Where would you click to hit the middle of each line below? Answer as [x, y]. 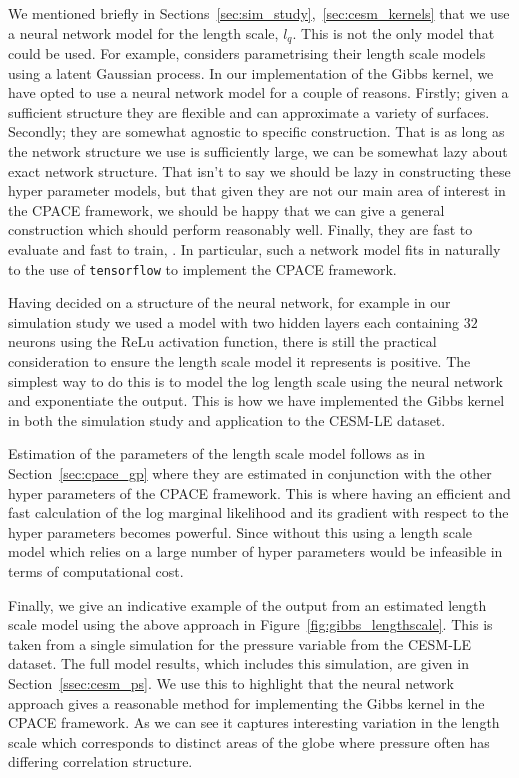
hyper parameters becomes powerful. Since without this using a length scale [240, 531]
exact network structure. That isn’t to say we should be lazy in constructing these [259, 170]
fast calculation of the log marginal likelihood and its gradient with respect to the [258, 512]
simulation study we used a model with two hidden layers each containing [234, 321]
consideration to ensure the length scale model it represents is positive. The [239, 361]
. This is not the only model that [393, 32]
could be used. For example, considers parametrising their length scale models [247, 53]
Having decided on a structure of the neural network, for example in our [229, 302]
